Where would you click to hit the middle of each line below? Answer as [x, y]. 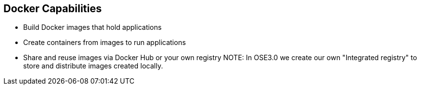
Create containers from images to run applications [105, 43]
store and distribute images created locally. [93, 66]
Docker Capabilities [53, 9]
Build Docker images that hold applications [93, 27]
